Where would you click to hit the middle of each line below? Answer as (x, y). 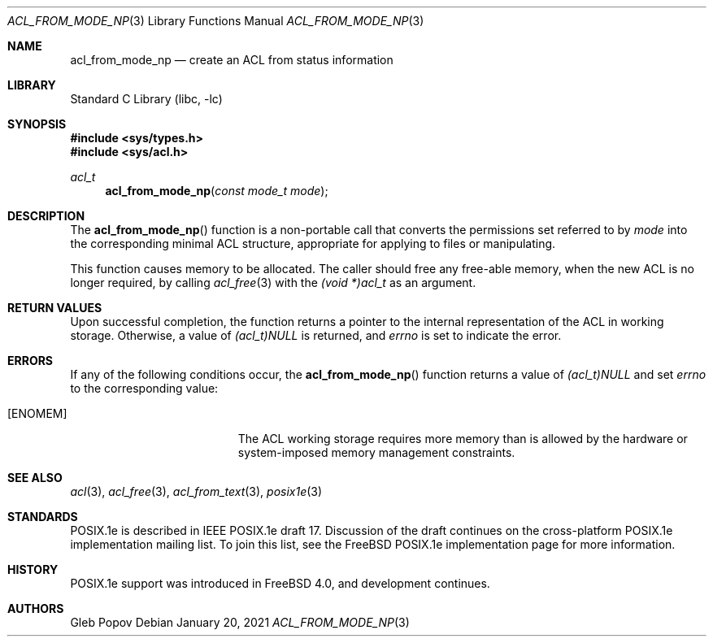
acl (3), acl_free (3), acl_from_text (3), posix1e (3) (196, 491)
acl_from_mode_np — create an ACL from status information (232, 60)
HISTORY (33, 569)
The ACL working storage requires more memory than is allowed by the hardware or (463, 439)
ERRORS (30, 361)
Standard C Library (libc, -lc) (146, 99)
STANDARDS (43, 517)
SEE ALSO (35, 478)
